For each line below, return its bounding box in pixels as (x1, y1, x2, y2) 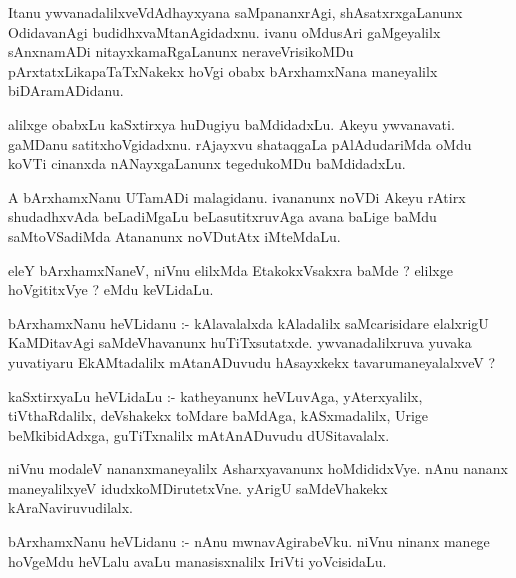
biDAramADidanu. (8, 80, 124, 101)
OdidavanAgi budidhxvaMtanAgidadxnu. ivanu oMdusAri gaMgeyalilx (8, 21, 441, 42)
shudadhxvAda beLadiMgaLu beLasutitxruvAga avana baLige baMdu (8, 206, 437, 227)
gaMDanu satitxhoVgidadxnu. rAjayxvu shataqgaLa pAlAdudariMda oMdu (8, 133, 472, 154)
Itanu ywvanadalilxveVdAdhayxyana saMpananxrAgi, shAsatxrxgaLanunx (8, 2, 463, 22)
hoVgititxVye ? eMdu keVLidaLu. (8, 279, 214, 300)
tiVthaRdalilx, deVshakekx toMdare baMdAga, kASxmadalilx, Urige (8, 405, 429, 426)
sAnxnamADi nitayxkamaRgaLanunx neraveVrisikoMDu (8, 41, 354, 62)
